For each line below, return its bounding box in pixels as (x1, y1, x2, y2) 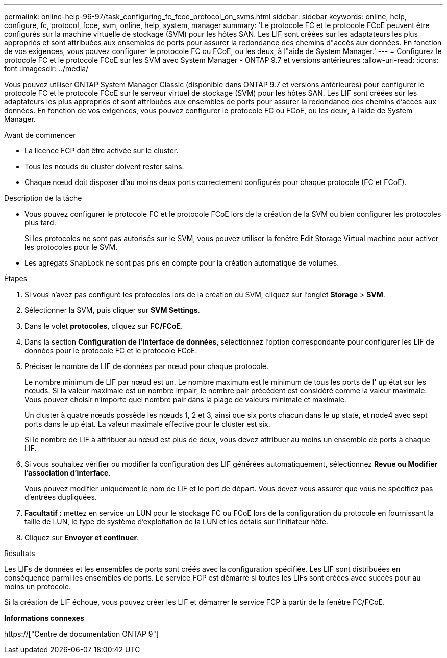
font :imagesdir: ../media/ (4, 64, 89, 73)
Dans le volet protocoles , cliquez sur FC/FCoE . (24, 322, 183, 330)
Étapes (4, 274, 28, 283)
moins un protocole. (4, 582, 71, 591)
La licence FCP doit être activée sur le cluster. (24, 146, 179, 155)
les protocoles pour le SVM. (24, 243, 118, 251)
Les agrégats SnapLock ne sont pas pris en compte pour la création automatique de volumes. (24, 258, 339, 267)
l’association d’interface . (24, 468, 111, 477)
